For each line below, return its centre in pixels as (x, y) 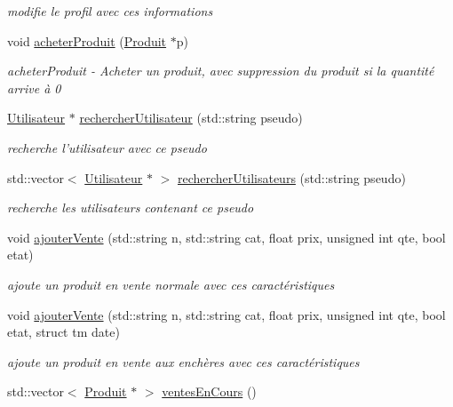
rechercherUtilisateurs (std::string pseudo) (291, 177)
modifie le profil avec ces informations (110, 11)
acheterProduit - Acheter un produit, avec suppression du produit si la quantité (221, 71)
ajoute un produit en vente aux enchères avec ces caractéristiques (183, 361)
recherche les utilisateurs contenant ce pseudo (131, 207)
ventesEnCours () (209, 391)
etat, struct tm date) (64, 332)
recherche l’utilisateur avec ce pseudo (107, 147)
